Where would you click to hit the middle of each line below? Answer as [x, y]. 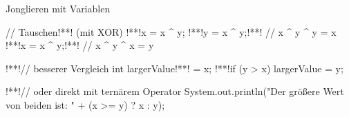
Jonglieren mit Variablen [58, 8]
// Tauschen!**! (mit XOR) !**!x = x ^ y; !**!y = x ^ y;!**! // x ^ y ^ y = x [171, 31]
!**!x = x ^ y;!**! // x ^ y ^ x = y [80, 45]
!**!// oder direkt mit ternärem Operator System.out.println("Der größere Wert [175, 91]
